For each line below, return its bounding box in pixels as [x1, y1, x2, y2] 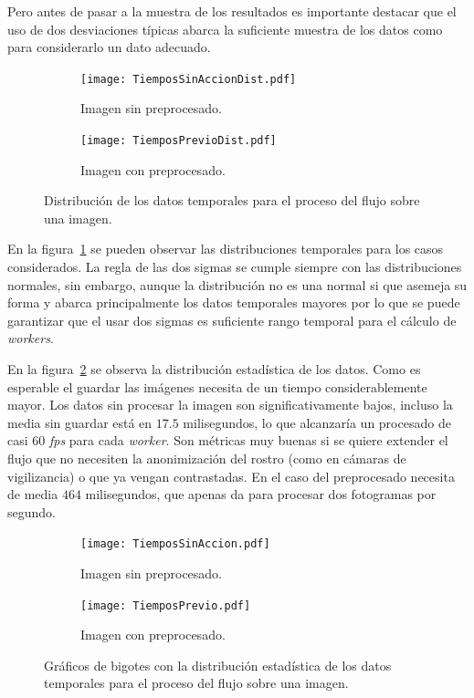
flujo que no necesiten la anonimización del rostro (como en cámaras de [7, 449, 406, 467]
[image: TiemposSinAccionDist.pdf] [80, 72, 297, 86]
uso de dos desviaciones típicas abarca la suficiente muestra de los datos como [7, 19, 443, 38]
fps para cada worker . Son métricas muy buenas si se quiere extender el [48, 431, 448, 450]
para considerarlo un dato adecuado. [7, 37, 211, 57]
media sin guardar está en [7, 412, 153, 432]
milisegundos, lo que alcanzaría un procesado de [183, 412, 451, 432]
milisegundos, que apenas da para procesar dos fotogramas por [85, 484, 437, 504]
